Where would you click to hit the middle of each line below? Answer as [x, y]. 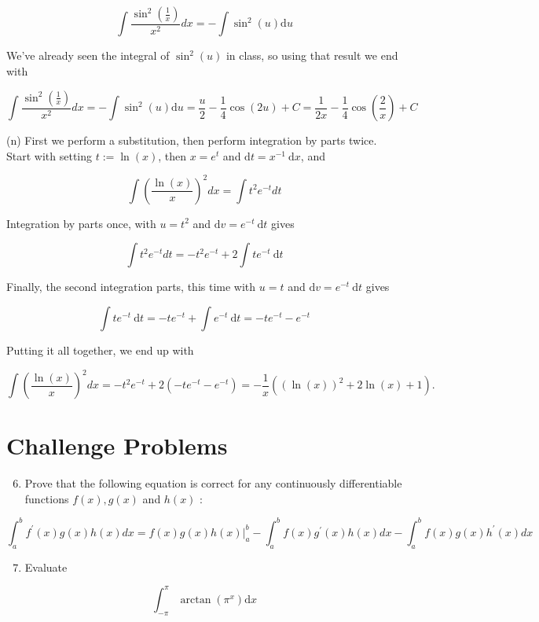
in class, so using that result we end [312, 55]
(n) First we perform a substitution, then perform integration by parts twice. [192, 140]
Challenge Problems [117, 445]
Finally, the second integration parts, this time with [131, 287]
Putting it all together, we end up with [100, 350]
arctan [196, 600]
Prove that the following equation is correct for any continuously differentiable [213, 483]
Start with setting [49, 155]
